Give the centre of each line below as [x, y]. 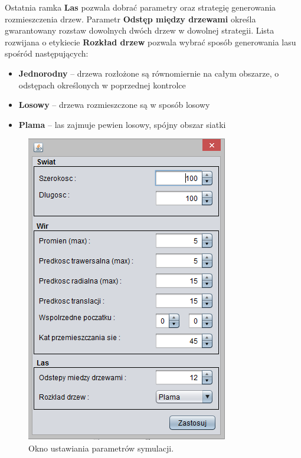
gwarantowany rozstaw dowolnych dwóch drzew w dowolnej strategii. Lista [140, 30]
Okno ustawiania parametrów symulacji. [101, 448]
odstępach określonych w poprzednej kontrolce [102, 85]
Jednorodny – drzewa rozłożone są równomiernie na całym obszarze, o [149, 73]
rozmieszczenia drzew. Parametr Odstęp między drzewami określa [130, 19]
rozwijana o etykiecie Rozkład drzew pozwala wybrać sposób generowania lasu [150, 42]
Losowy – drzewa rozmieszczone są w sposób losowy [114, 105]
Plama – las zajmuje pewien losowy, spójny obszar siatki [122, 124]
